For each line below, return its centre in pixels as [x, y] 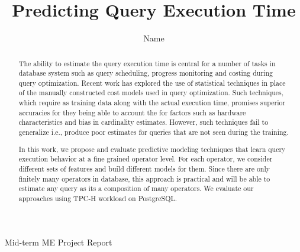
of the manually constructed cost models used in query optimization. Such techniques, [151, 93]
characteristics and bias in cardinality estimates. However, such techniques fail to [143, 122]
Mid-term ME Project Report [59, 242]
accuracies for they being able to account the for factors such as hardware [132, 112]
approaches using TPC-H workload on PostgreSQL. [98, 198]
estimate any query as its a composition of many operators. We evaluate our [136, 188]
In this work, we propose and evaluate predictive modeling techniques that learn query [152, 149]
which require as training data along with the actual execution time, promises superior [152, 103]
